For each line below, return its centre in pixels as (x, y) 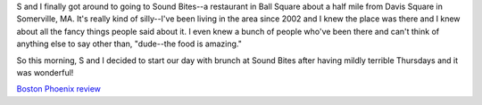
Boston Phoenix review (59, 89)
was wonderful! (45, 72)
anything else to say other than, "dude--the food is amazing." (129, 44)
